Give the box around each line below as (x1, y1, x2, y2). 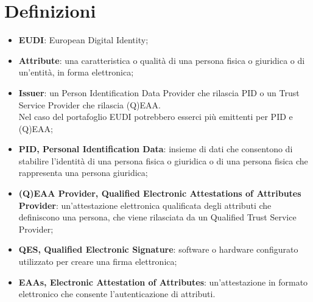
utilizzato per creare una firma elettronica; (18, 255, 177, 268)
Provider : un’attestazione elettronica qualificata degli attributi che (18, 198, 272, 211)
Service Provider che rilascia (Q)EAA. (18, 98, 161, 111)
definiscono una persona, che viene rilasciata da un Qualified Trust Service (18, 211, 297, 223)
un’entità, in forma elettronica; (18, 66, 134, 79)
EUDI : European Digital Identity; (18, 33, 149, 46)
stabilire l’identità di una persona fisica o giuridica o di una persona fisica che (18, 154, 308, 167)
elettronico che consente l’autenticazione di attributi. (18, 287, 216, 300)
